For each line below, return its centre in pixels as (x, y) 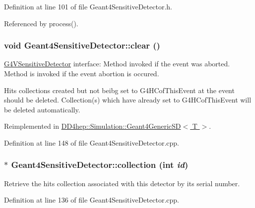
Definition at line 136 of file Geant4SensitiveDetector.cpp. (92, 200)
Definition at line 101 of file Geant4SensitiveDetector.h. (88, 6)
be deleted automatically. (42, 109)
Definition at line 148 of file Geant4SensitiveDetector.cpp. (92, 142)
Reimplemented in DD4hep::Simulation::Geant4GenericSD (93, 126)
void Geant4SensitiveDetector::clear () (82, 45)
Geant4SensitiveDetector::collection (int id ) (100, 165)
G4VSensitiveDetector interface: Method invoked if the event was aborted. (117, 64)
